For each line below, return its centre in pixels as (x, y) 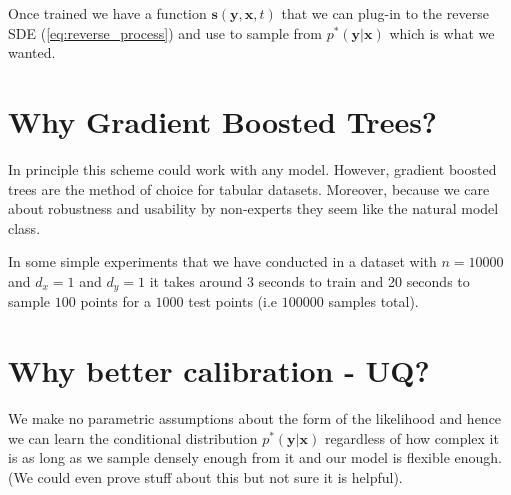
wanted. (32, 52)
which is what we (442, 32)
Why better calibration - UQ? (219, 370)
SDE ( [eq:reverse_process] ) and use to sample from (165, 32)
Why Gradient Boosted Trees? (223, 120)
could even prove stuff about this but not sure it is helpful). (220, 476)
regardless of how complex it (411, 437)
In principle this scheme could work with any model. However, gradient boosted (252, 168)
